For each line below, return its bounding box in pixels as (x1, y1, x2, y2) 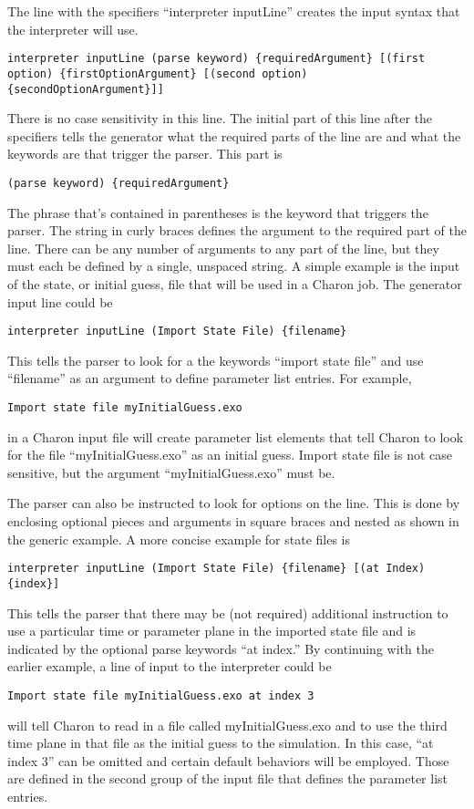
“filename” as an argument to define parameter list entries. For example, (7, 368, 412, 388)
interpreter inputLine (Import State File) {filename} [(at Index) (7, 562, 426, 576)
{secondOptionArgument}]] (7, 82, 164, 96)
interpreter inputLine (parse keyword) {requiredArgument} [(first (7, 52, 426, 66)
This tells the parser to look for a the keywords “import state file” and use (7, 350, 424, 369)
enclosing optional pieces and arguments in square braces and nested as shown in (7, 512, 459, 531)
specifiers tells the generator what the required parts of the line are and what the (7, 126, 461, 145)
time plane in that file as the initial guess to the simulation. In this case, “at (7, 733, 434, 752)
